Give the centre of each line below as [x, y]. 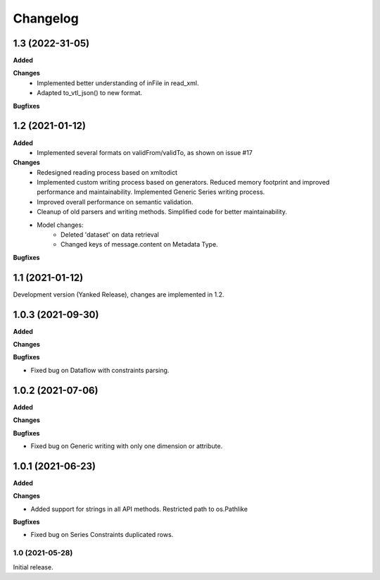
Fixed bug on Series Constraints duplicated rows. [102, 535]
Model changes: [60, 225]
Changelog [46, 18]
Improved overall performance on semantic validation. [115, 202]
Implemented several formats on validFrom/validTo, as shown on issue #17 [145, 152]
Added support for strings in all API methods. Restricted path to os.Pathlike [139, 509]
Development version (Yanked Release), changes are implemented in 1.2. [119, 294]
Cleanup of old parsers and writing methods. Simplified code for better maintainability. [162, 212]
